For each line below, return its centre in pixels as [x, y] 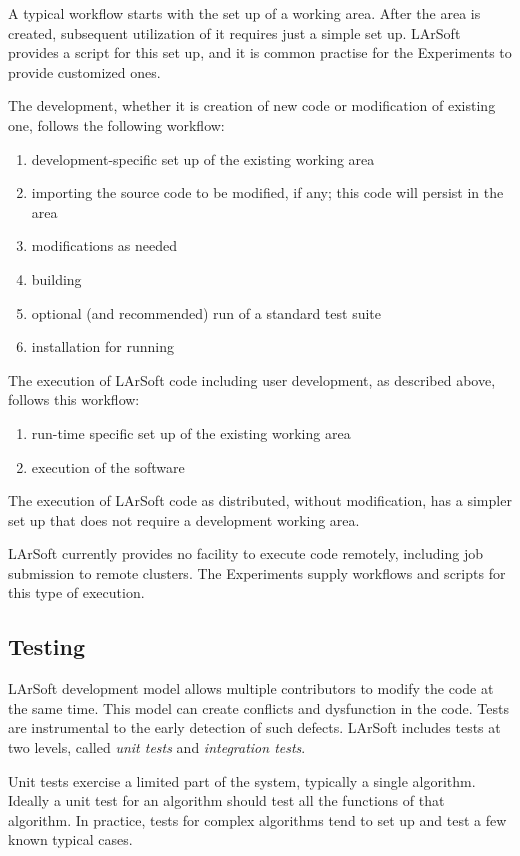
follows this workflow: [74, 399]
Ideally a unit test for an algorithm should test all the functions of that [226, 800]
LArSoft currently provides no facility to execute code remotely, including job [245, 553]
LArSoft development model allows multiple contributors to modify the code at [251, 688]
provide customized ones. [84, 71]
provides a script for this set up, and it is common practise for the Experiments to [260, 52]
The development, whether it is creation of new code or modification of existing [252, 105]
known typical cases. [70, 839]
